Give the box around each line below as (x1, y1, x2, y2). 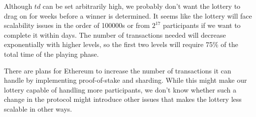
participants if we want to (162, 20, 241, 30)
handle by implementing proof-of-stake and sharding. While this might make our (4, 75, 247, 85)
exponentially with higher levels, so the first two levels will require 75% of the (4, 39, 238, 49)
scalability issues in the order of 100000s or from (4, 20, 150, 30)
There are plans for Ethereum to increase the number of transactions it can (4, 65, 231, 75)
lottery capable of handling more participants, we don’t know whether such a (4, 84, 237, 94)
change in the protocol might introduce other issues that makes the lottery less (4, 94, 242, 104)
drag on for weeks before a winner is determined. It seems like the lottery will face (4, 10, 252, 21)
